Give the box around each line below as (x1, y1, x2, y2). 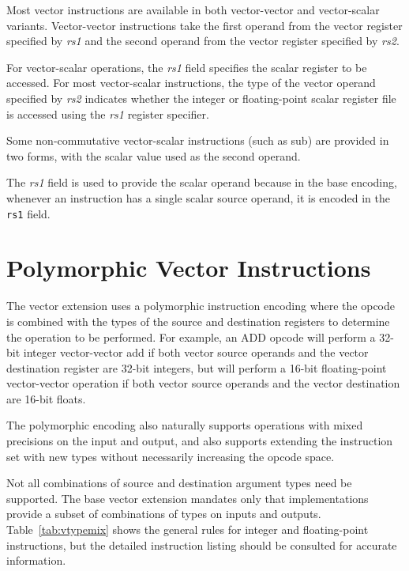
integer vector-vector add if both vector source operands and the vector (23, 344, 369, 361)
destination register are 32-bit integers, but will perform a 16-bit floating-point (6, 359, 387, 376)
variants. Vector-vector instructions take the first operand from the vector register (6, 17, 403, 33)
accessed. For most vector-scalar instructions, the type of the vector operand (6, 74, 376, 91)
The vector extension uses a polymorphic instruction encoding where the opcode (6, 297, 396, 314)
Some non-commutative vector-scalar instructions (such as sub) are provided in (6, 132, 389, 149)
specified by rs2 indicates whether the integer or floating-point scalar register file (6, 89, 396, 106)
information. (6, 552, 66, 569)
